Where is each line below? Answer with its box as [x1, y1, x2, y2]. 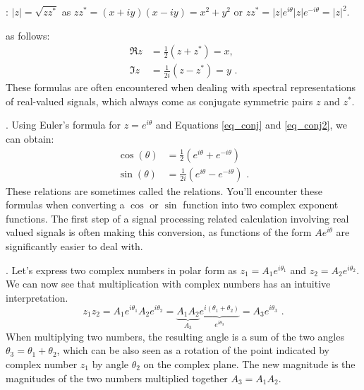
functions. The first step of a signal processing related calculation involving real [6, 211, 349, 225]
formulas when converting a [6, 197, 125, 212]
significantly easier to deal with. [6, 239, 143, 254]
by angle [92, 357, 129, 371]
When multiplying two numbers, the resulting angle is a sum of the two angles [6, 329, 344, 343]
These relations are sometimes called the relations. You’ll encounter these [6, 183, 322, 198]
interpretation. [6, 290, 68, 305]
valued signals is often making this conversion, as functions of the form [6, 225, 312, 240]
